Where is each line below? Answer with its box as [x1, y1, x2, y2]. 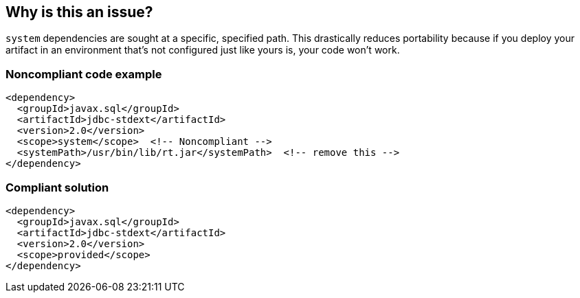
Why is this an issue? [5, 3, 153, 21]
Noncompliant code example [5, 67, 162, 81]
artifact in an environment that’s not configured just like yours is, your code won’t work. [5, 44, 400, 56]
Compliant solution [5, 180, 109, 194]
